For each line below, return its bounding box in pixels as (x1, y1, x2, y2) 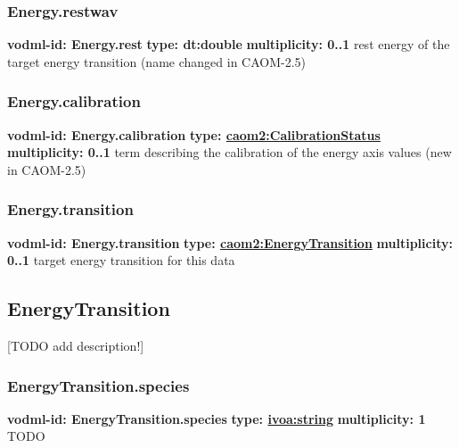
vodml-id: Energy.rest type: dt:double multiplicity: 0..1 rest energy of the (7, 35, 450, 54)
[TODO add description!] (7, 336, 144, 355)
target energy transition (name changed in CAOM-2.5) (7, 52, 307, 71)
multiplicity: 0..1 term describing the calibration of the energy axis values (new (7, 143, 452, 162)
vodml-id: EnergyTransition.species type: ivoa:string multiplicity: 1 (7, 409, 426, 427)
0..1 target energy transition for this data (7, 251, 235, 270)
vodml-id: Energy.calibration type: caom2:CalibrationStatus (7, 125, 381, 144)
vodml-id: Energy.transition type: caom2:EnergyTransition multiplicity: (7, 233, 453, 252)
